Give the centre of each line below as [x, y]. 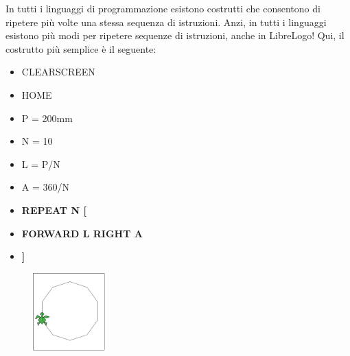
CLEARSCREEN [58, 72]
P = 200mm [47, 118]
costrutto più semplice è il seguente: [81, 48]
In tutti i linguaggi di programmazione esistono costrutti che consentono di [163, 8]
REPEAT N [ [54, 210]
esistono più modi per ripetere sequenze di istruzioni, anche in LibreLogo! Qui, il [175, 35]
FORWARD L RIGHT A [82, 233]
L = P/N [41, 164]
